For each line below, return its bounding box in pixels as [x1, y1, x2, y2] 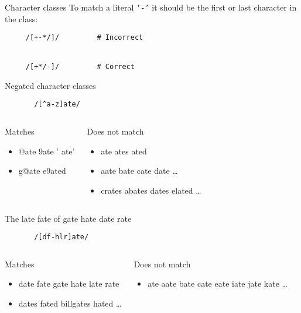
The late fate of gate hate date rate [5, 212, 132, 224]
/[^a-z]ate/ [34, 100, 80, 109]
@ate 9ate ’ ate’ [18, 145, 75, 157]
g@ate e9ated [18, 164, 66, 177]
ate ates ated [101, 145, 147, 157]
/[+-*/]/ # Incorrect [25, 33, 143, 42]
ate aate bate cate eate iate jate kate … [148, 277, 288, 290]
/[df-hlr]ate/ [34, 233, 89, 242]
